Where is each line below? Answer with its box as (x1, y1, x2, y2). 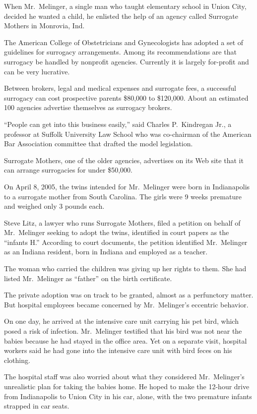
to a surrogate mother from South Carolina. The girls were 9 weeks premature (4, 191, 242, 201)
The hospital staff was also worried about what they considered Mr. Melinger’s (4, 371, 245, 382)
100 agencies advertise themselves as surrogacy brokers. (4, 102, 172, 113)
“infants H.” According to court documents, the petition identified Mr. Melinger (4, 237, 248, 247)
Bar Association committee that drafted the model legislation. (4, 138, 193, 149)
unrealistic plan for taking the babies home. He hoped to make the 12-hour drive (4, 381, 250, 391)
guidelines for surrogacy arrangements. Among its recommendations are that (4, 47, 237, 57)
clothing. (4, 355, 30, 365)
